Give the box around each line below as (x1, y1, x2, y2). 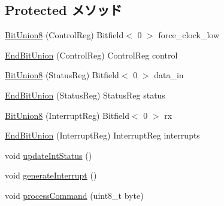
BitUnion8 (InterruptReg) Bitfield (5, 109, 129, 121)
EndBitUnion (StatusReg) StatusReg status (5, 88, 165, 101)
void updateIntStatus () (5, 149, 92, 161)
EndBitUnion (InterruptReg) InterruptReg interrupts (5, 129, 200, 142)
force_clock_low (158, 29, 220, 41)
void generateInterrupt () (5, 169, 97, 182)
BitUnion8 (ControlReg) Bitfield (5, 29, 124, 41)
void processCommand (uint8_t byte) (5, 189, 144, 201)
